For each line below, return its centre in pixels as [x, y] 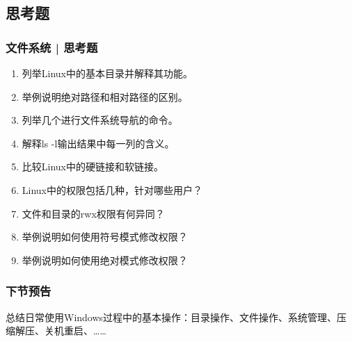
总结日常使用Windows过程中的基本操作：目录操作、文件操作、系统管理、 [171, 317]
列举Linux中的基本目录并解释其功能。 [107, 73]
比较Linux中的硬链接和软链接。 [93, 166]
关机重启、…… [75, 331]
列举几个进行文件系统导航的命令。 [100, 120]
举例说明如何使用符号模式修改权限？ [105, 237]
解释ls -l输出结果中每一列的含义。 [98, 143]
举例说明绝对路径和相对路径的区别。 [105, 96]
